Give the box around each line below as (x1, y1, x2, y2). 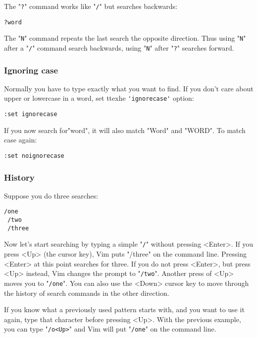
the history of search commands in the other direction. (4, 287, 169, 298)
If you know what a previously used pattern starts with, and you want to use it (4, 304, 245, 315)
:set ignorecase (4, 111, 57, 118)
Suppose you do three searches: (4, 190, 99, 201)
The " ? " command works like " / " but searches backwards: (4, 1, 177, 11)
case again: (4, 135, 37, 145)
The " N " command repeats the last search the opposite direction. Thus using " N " (4, 33, 246, 43)
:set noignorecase (4, 152, 64, 159)
